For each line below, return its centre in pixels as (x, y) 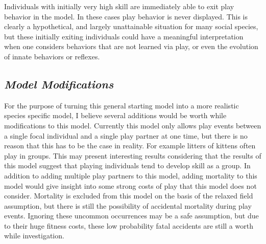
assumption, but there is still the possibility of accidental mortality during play (128, 205)
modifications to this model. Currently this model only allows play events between (133, 125)
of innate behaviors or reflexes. (52, 56)
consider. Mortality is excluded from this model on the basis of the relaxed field (129, 196)
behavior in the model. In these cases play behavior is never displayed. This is (126, 16)
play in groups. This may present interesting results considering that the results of (133, 155)
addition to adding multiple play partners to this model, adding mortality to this (131, 175)
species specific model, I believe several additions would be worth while (115, 115)
